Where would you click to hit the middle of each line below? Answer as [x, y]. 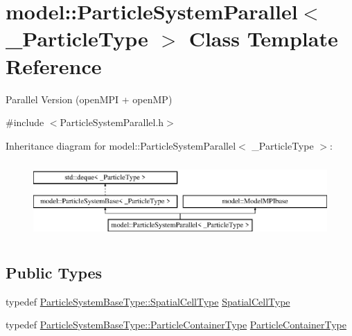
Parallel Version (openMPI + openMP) [89, 99]
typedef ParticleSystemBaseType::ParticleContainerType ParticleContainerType [176, 325]
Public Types [54, 272]
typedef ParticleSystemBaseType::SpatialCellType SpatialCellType [148, 301]
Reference [54, 65]
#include [25, 122]
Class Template [263, 38]
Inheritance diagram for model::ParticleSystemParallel [121, 145]
